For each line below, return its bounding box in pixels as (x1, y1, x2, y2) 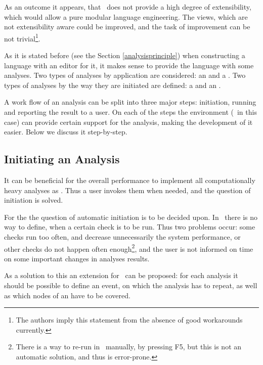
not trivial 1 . (4, 31, 40, 43)
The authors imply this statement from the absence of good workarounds (16, 314, 243, 325)
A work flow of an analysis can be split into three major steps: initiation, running (4, 97, 256, 107)
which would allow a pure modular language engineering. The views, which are (4, 11, 248, 22)
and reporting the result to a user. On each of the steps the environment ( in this (4, 107, 257, 117)
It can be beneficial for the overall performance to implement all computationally (4, 174, 255, 185)
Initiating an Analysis (4, 151, 120, 167)
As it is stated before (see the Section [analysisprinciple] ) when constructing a (4, 50, 245, 61)
